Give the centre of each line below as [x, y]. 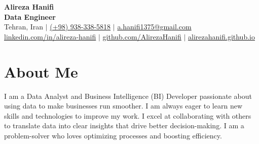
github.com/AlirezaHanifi [142, 36]
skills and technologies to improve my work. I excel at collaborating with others [128, 115]
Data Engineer [30, 16]
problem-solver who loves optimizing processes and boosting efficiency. [113, 135]
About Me [41, 71]
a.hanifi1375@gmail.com [154, 27]
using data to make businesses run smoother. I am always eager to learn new [123, 106]
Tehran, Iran [24, 27]
